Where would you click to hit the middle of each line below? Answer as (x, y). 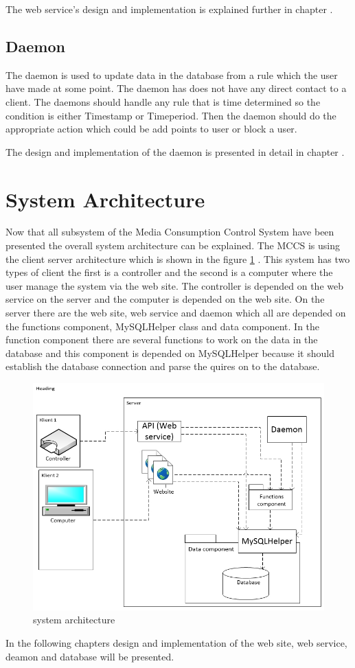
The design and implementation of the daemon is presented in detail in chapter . (175, 151)
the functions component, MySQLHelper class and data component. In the (163, 326)
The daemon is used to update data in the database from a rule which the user (172, 74)
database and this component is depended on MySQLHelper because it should (170, 353)
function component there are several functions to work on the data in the (162, 339)
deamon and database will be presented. (90, 656)
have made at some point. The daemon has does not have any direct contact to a (176, 88)
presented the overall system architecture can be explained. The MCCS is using (173, 245)
